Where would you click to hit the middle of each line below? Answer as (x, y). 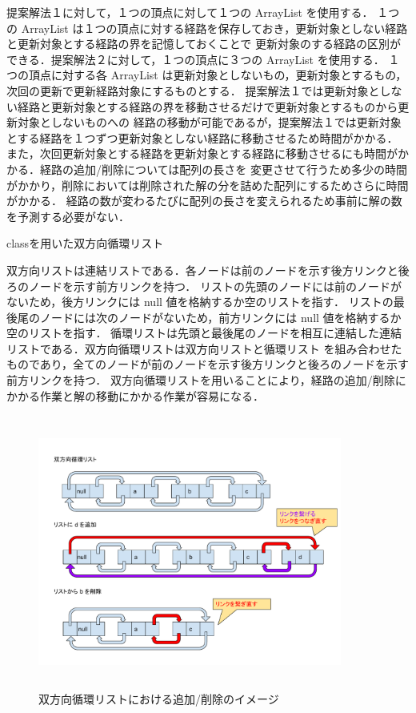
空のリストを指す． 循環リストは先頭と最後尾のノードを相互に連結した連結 (204, 333)
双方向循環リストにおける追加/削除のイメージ (159, 699)
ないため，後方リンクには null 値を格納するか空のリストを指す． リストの (200, 302)
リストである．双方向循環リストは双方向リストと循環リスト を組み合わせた (204, 348)
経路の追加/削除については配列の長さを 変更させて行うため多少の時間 (223, 169)
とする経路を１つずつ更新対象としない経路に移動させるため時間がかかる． (202, 137)
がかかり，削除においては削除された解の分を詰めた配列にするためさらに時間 (208, 185)
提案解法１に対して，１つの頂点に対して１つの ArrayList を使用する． (190, 12)
